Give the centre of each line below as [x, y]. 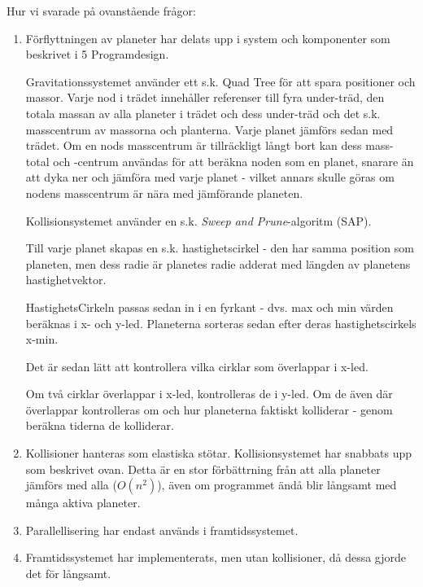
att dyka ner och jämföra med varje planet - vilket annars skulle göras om [210, 177]
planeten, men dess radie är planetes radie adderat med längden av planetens [218, 263]
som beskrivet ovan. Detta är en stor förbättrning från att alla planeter [203, 469]
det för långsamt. [68, 574]
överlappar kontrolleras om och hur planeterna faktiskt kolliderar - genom [209, 409]
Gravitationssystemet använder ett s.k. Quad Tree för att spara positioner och [220, 81]
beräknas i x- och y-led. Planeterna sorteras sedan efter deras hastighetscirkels [221, 323]
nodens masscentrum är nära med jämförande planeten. [164, 193]
